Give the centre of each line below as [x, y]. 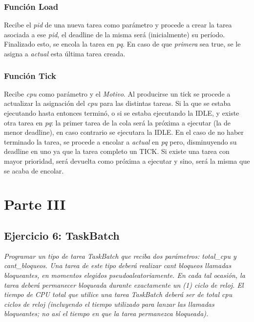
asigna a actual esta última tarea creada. [65, 53]
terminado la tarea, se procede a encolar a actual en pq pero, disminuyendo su [120, 141]
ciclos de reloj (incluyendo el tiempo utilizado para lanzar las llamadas [109, 304]
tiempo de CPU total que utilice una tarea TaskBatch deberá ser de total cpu [118, 294]
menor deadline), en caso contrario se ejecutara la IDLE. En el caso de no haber [124, 132]
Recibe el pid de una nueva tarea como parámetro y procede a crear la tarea [118, 25]
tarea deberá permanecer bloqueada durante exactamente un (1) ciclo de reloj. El [124, 285]
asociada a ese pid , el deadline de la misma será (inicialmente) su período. [115, 34]
